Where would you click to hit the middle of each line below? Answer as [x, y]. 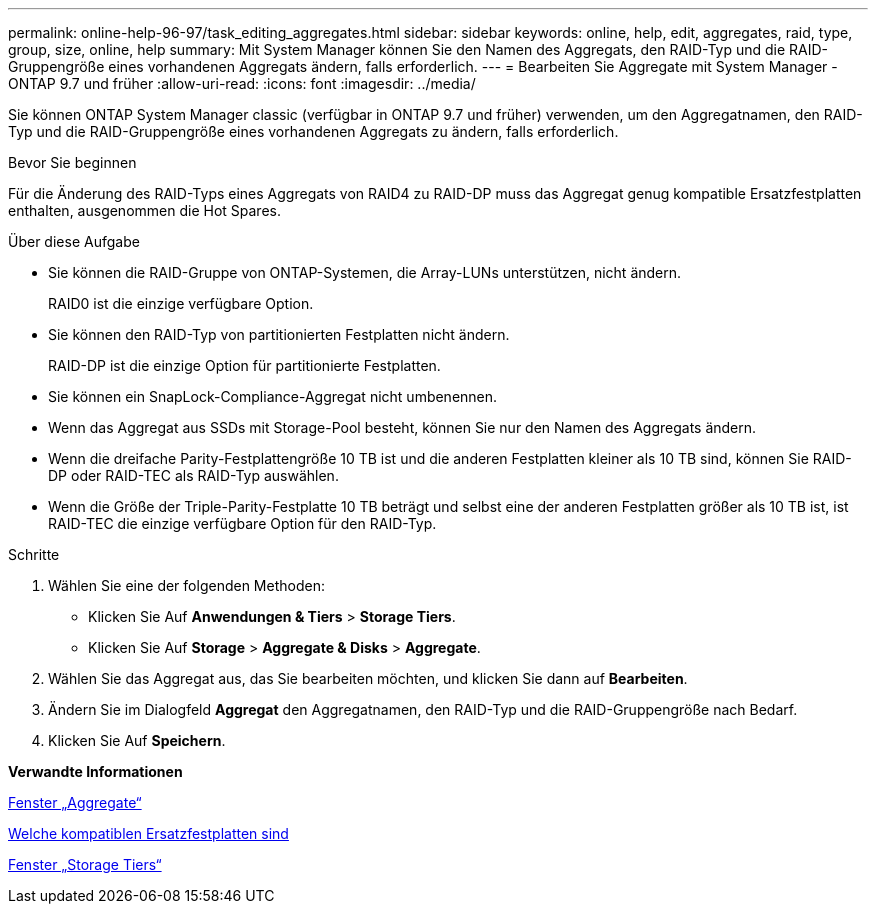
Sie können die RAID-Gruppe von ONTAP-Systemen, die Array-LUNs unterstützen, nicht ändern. [365, 272]
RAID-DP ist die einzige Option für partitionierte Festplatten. [244, 365]
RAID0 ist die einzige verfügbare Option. [181, 303]
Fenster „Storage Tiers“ [85, 864]
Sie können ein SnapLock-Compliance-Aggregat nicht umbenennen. [273, 396]
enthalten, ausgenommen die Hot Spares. [144, 210]
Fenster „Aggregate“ [75, 802]
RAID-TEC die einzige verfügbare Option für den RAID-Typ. [242, 523]
